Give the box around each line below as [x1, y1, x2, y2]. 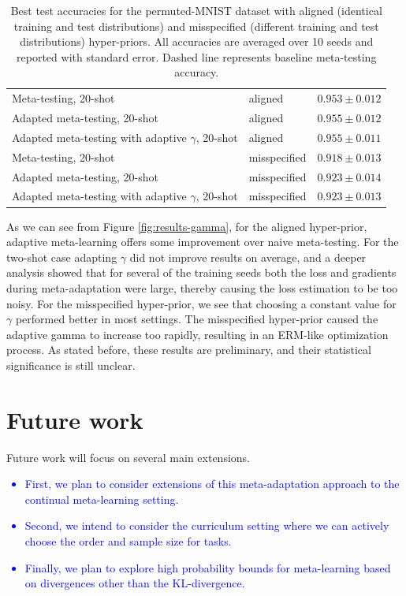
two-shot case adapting [6, 248, 117, 265]
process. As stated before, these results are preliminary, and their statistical [6, 341, 371, 358]
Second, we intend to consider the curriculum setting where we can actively [24, 517, 389, 534]
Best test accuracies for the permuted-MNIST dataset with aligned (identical [10, 2, 382, 18]
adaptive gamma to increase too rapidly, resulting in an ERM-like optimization [6, 326, 389, 342]
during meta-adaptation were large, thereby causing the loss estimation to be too [6, 279, 398, 296]
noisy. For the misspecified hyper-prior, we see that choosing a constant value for [6, 295, 397, 311]
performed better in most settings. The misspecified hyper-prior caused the [15, 311, 378, 327]
